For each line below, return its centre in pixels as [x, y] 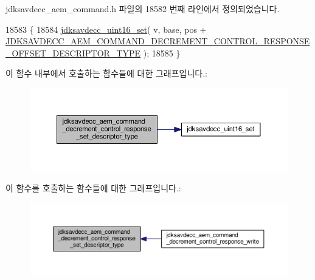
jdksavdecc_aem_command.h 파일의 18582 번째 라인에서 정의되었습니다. [143, 9]
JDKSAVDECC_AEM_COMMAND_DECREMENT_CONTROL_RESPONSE [158, 41]
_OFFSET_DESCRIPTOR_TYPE [73, 53]
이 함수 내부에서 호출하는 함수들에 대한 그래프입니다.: [106, 73]
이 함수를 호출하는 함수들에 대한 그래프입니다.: [93, 188]
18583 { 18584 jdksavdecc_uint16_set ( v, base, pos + [106, 29]
